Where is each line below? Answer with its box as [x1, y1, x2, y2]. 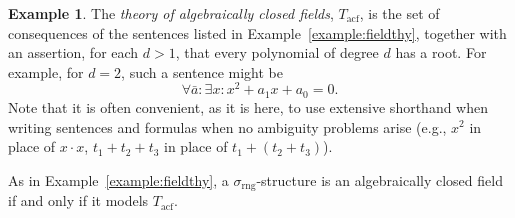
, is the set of [359, 3, 440, 23]
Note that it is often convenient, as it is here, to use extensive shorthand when [8, 96, 489, 117]
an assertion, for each [8, 42, 139, 63]
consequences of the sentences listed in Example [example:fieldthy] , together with [8, 22, 507, 43]
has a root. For [395, 42, 487, 63]
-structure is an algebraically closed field [256, 169, 503, 190]
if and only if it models [8, 190, 149, 211]
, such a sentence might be [121, 61, 283, 82]
